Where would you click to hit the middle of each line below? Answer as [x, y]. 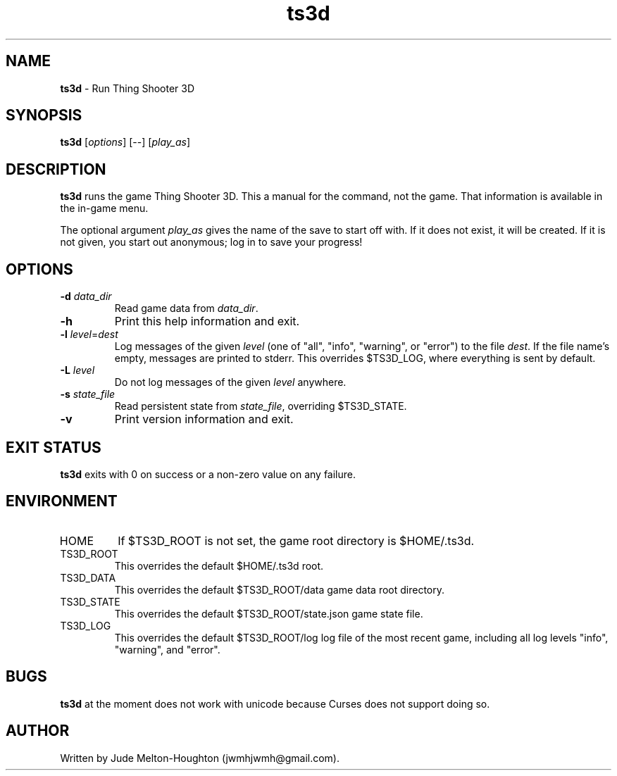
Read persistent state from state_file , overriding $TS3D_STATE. [261, 406]
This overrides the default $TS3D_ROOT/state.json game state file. [269, 613]
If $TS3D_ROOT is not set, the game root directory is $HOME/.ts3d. [296, 540]
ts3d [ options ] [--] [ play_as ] [125, 142]
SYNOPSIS [44, 115]
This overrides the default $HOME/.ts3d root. [219, 565]
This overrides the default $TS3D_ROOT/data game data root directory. [280, 589]
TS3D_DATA [88, 577]
